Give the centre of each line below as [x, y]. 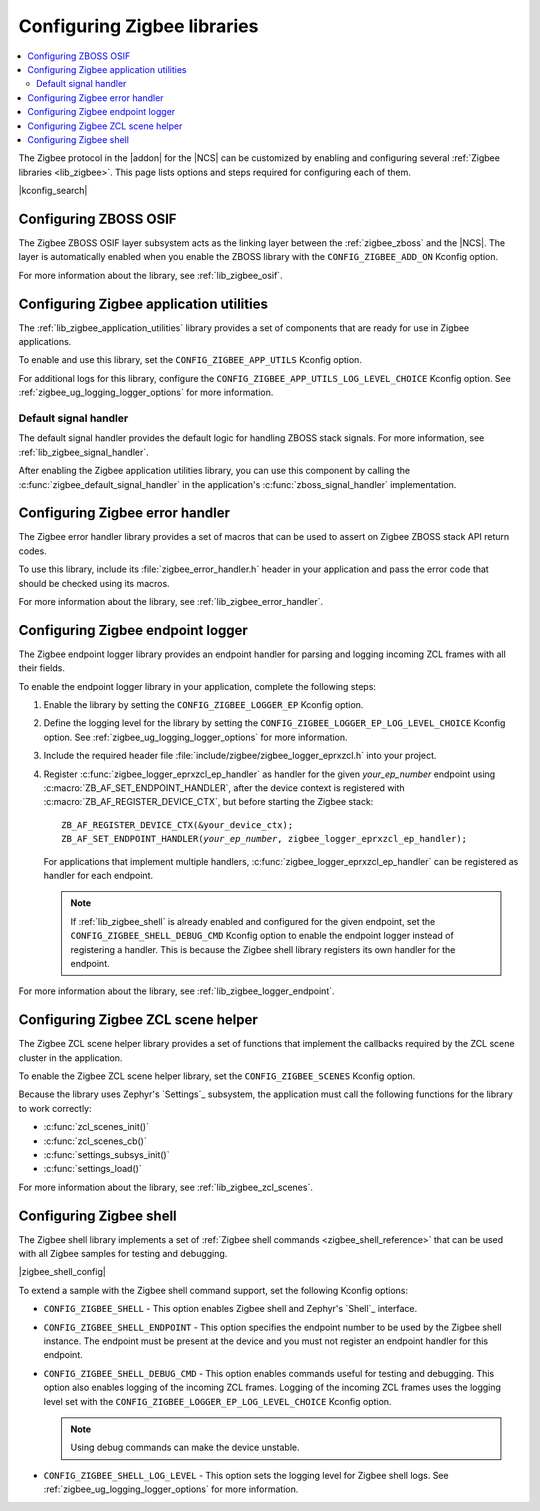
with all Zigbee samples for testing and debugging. [123, 1254]
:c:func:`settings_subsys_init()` [106, 1154]
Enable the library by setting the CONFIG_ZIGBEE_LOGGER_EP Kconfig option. [203, 705]
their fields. [41, 668]
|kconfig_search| [53, 191]
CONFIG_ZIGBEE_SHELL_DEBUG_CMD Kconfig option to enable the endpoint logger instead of [262, 936]
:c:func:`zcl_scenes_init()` [96, 1127]
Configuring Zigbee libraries [138, 26]
